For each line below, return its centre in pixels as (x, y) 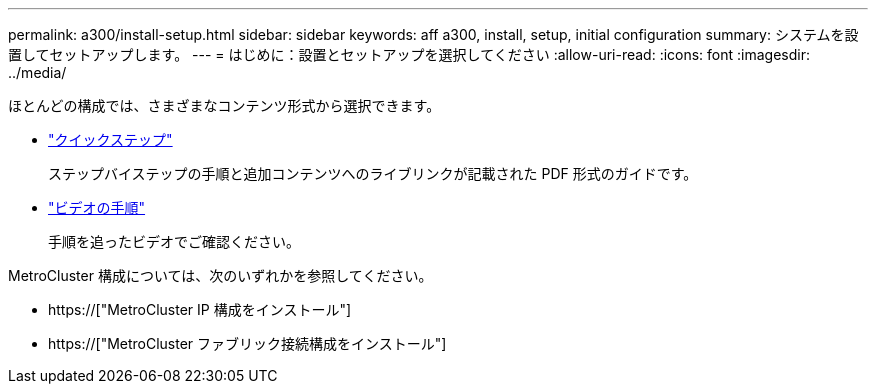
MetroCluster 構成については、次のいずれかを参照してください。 (220, 275)
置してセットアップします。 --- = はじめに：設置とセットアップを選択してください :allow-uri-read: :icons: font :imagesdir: (409, 54)
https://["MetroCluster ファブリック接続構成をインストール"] (247, 343)
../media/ (37, 72)
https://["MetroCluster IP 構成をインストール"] (200, 309)
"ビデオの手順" (97, 207)
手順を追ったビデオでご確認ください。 (174, 241)
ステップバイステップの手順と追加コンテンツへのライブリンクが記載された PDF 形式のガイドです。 (373, 173)
